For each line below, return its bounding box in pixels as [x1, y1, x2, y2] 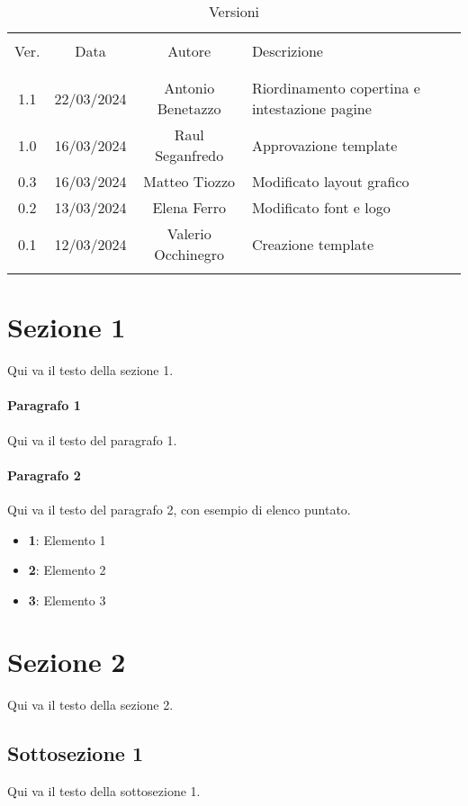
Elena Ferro [152, 197, 226, 218]
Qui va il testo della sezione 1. [7, 361, 174, 380]
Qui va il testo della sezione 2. [7, 695, 174, 714]
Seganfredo [155, 145, 224, 166]
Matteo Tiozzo [143, 171, 236, 192]
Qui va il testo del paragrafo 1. [7, 430, 177, 449]
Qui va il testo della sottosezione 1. [7, 782, 201, 801]
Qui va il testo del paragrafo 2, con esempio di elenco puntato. [7, 499, 351, 518]
